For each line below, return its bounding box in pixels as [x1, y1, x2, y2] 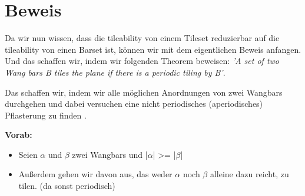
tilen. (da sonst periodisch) [18, 180, 115, 192]
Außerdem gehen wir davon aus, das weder [18, 168, 173, 180]
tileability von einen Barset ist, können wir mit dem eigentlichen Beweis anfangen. [5, 43, 301, 55]
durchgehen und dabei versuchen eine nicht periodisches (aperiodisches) [5, 97, 263, 110]
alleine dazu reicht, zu [210, 168, 289, 180]
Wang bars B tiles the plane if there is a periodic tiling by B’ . [5, 66, 226, 78]
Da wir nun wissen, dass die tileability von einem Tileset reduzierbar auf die [5, 32, 280, 44]
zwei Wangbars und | [72, 148, 148, 160]
